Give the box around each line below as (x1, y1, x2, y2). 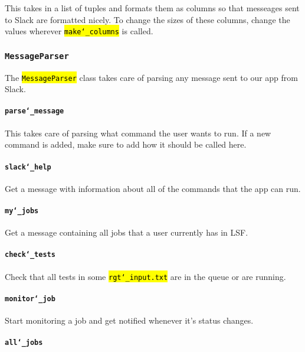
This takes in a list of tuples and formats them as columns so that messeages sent (5, 2, 300, 14)
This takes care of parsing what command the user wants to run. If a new (5, 126, 271, 139)
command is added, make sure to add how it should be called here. (5, 138, 247, 151)
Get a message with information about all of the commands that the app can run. (5, 182, 301, 194)
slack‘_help (5, 162, 51, 171)
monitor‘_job (5, 294, 55, 303)
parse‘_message (5, 107, 64, 116)
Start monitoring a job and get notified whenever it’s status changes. (5, 314, 254, 327)
